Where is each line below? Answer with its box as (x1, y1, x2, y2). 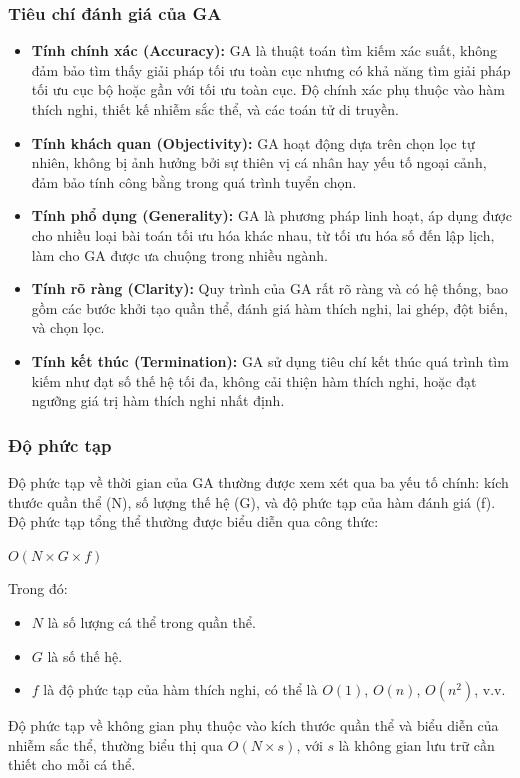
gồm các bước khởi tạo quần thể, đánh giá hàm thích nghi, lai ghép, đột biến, (31, 297, 508, 318)
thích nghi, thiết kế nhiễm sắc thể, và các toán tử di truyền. (31, 99, 400, 119)
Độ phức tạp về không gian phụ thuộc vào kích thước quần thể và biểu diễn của (8, 715, 499, 736)
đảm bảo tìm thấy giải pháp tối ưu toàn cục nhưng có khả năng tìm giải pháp (31, 59, 511, 80)
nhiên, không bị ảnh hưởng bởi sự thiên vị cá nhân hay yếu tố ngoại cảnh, (31, 152, 487, 173)
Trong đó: (8, 578, 68, 599)
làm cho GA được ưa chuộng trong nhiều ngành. (31, 244, 328, 265)
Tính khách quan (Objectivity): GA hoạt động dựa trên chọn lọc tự (31, 132, 475, 153)
